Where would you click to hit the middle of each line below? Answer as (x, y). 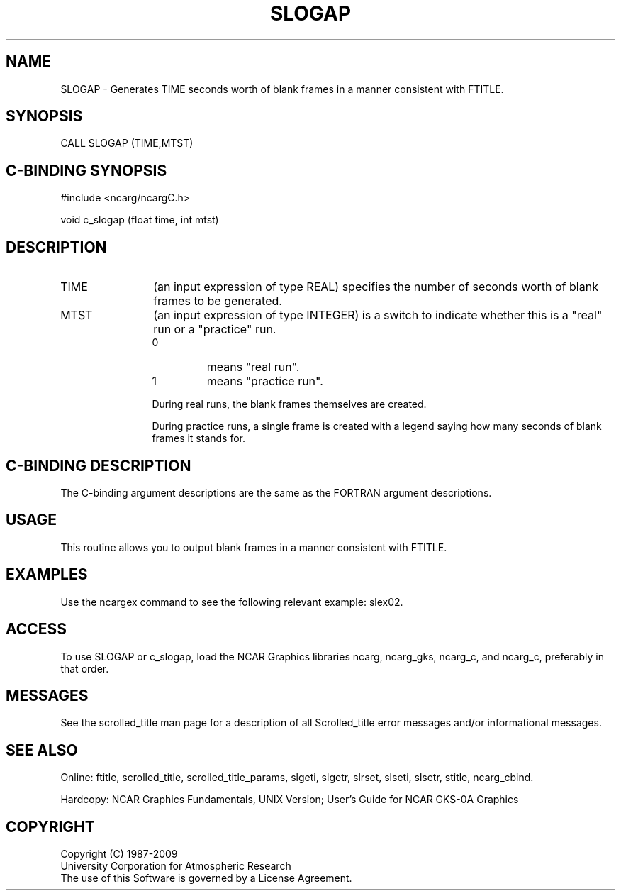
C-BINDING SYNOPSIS (86, 170)
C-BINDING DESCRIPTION (99, 465)
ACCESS (37, 629)
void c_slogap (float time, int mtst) (140, 220)
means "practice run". (265, 381)
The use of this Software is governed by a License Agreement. (206, 878)
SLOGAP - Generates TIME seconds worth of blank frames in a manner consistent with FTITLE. (282, 89)
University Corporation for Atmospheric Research (176, 866)
